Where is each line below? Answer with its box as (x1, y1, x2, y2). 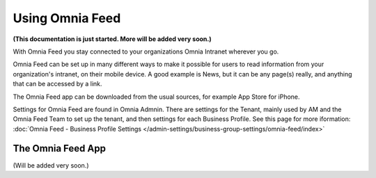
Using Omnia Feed (13, 10, 121, 26)
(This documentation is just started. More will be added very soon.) (13, 35, 212, 43)
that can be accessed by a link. (13, 80, 102, 88)
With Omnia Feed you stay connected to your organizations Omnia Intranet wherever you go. (13, 47, 279, 56)
